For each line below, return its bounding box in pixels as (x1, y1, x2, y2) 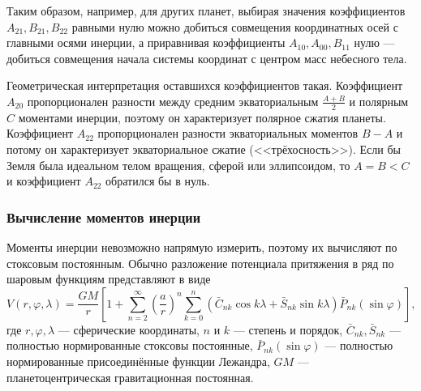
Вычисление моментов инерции (6, 206, 201, 227)
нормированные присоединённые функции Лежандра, (6, 352, 270, 369)
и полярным (349, 92, 409, 109)
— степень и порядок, (233, 321, 343, 338)
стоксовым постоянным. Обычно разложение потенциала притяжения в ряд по (6, 254, 394, 271)
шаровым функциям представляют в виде (6, 270, 211, 287)
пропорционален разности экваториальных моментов (97, 125, 359, 142)
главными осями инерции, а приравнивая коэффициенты (6, 34, 286, 51)
